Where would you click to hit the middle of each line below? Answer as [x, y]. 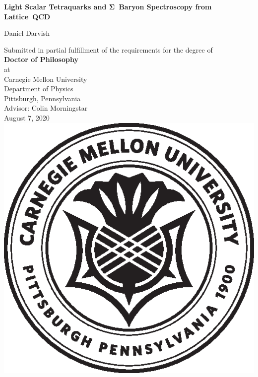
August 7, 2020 [27, 117]
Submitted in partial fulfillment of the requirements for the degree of [108, 49]
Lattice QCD [27, 16]
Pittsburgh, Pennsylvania [42, 98]
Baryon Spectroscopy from [165, 6]
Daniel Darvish [27, 33]
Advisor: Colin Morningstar [46, 108]
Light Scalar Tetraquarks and [55, 6]
